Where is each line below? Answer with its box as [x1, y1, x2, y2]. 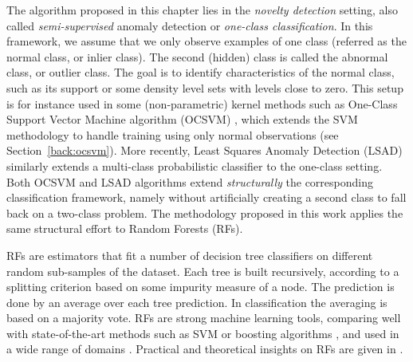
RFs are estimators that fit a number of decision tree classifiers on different [6, 246, 373, 263]
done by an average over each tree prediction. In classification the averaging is [6, 293, 387, 310]
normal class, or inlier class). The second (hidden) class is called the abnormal [6, 48, 388, 65]
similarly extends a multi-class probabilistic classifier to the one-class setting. [6, 157, 383, 174]
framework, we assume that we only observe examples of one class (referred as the [6, 33, 407, 49]
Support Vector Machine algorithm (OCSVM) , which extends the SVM [6, 111, 358, 128]
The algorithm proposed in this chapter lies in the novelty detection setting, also [6, 2, 398, 18]
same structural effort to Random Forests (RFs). [6, 220, 243, 237]
